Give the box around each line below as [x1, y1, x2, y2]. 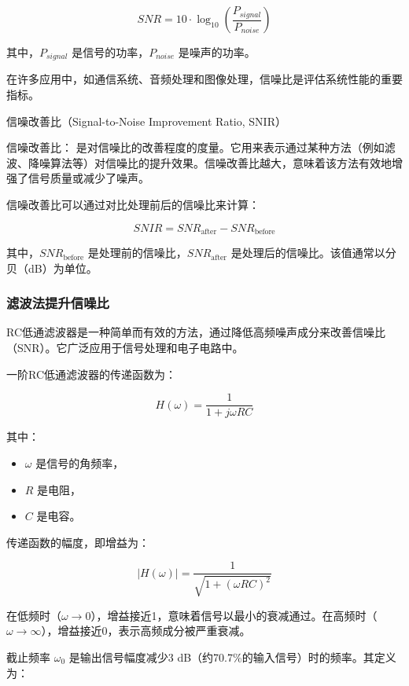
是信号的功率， [72, 44, 149, 60]
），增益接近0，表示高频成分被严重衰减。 [41, 622, 251, 639]
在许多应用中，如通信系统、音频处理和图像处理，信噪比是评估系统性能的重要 [6, 71, 403, 87]
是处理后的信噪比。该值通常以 [230, 244, 385, 261]
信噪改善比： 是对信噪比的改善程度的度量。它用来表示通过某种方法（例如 [6, 139, 385, 156]
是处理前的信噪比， [87, 244, 187, 261]
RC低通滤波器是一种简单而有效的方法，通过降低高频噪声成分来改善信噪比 [6, 324, 386, 340]
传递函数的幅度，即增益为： [6, 534, 149, 550]
